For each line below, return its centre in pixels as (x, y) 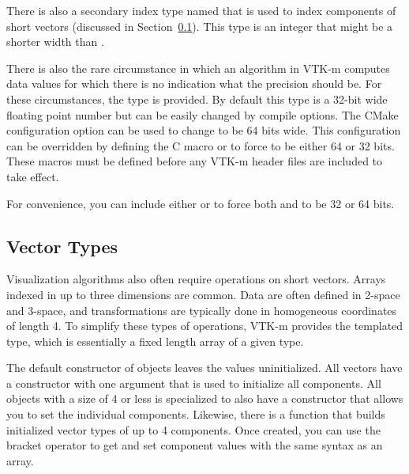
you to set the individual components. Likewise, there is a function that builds (196, 414)
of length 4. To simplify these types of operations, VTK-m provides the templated (205, 326)
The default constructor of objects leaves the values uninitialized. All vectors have (204, 368)
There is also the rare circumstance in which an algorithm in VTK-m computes (198, 68)
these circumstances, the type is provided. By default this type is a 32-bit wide (197, 99)
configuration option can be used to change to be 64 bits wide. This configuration (204, 130)
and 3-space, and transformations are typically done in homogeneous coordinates (202, 310)
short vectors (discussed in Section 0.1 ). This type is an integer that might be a (200, 26)
